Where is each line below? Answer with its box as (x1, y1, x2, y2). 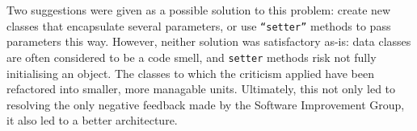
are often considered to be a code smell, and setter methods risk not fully (6, 48, 377, 65)
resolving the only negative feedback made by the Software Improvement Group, (6, 96, 405, 113)
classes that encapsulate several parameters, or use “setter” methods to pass (6, 17, 391, 34)
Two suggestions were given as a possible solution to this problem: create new (6, 2, 391, 18)
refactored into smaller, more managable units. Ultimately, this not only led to (6, 80, 396, 97)
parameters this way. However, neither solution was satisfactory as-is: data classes (6, 33, 411, 50)
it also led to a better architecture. (6, 112, 178, 129)
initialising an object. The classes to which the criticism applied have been (6, 64, 375, 81)
